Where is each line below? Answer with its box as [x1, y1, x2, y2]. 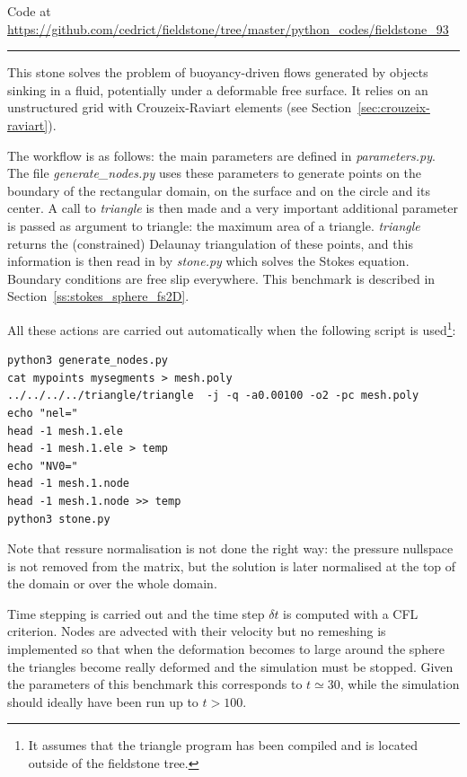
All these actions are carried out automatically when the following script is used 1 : [7, 317, 456, 339]
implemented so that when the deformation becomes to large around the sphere [7, 640, 445, 658]
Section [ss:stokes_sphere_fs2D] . [7, 287, 189, 305]
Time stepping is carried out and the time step [7, 604, 265, 622]
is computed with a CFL [283, 604, 419, 622]
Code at [7, 2, 51, 20]
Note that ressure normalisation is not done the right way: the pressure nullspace [7, 539, 454, 558]
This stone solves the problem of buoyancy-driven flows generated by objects [7, 63, 428, 82]
